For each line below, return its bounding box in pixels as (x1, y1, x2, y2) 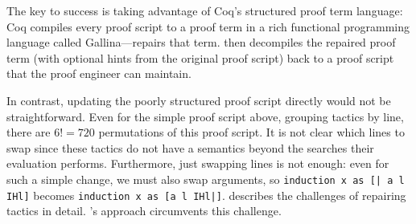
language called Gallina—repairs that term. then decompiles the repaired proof (6, 34, 396, 51)
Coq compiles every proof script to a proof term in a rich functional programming (6, 18, 410, 35)
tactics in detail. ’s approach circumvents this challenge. (6, 202, 282, 219)
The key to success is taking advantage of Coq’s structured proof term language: (6, 2, 403, 18)
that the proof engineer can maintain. (6, 65, 192, 82)
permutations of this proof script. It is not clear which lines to (98, 124, 405, 141)
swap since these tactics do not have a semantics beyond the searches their (6, 139, 374, 156)
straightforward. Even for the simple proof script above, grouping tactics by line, (6, 108, 404, 124)
